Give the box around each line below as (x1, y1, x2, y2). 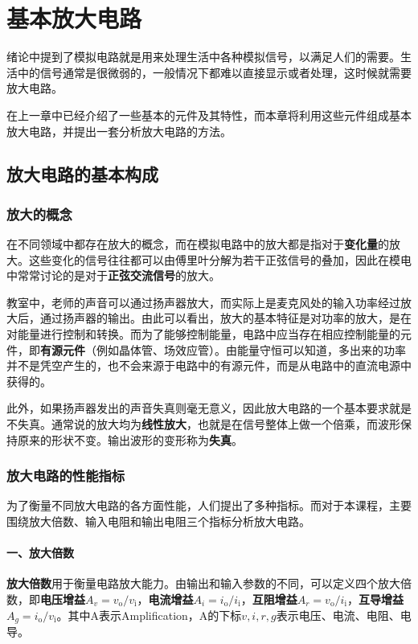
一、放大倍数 (6, 544, 74, 561)
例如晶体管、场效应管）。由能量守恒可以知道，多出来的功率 (96, 341, 406, 358)
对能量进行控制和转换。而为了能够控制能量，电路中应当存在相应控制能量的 (6, 326, 400, 343)
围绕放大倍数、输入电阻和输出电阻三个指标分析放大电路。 (6, 513, 310, 530)
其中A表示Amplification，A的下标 (68, 606, 242, 623)
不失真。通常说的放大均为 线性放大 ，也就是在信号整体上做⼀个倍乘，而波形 (6, 416, 400, 433)
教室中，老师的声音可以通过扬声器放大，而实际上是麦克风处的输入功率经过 (6, 293, 400, 310)
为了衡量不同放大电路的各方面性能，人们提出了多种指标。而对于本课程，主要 (6, 497, 412, 514)
